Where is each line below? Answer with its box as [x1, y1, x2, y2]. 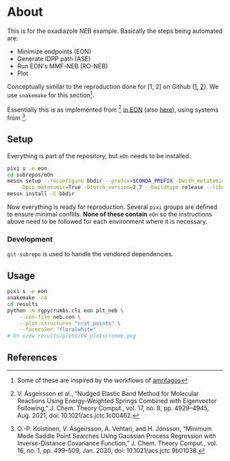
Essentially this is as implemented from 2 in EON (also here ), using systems [7, 104, 219, 114]
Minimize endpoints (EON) [16, 47, 92, 55]
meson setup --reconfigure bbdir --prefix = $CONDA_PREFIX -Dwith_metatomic [7, 177, 225, 185]
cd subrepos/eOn [7, 171, 53, 178]
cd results [7, 301, 38, 308]
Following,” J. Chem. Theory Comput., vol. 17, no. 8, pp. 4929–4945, [16, 404, 209, 412]
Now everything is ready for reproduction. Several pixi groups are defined [7, 203, 218, 211]
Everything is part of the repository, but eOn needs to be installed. [7, 151, 191, 160]
